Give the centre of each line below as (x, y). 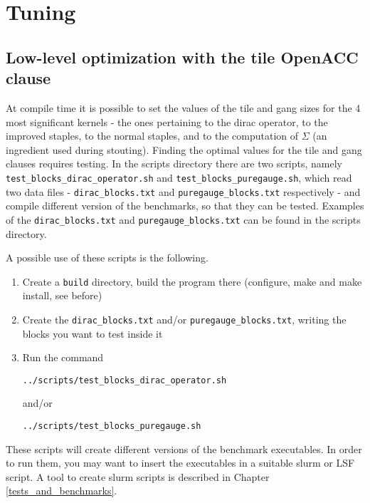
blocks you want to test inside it (92, 333)
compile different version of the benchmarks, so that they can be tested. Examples (185, 206)
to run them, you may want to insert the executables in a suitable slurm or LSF (180, 463)
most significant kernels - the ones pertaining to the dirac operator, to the (167, 121)
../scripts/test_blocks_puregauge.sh (112, 426)
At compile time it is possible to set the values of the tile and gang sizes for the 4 (183, 107)
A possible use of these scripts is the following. (107, 258)
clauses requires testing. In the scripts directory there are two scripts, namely (174, 164)
